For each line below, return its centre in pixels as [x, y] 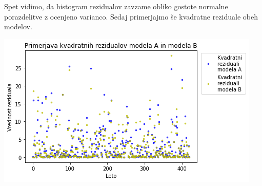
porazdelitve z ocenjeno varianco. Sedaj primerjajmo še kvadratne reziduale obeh [131, 16]
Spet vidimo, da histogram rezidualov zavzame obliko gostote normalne [116, 6]
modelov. [18, 26]
